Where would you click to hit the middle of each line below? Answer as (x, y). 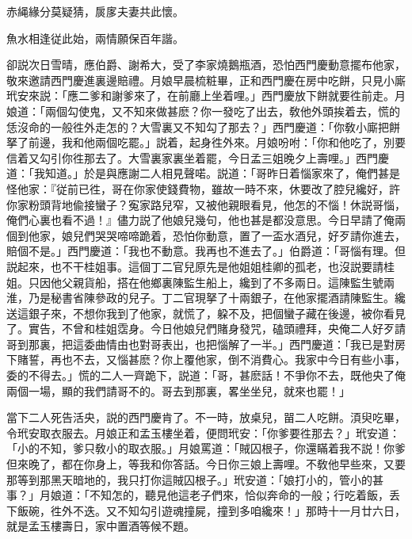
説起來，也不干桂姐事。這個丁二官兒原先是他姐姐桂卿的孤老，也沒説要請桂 (200, 266)
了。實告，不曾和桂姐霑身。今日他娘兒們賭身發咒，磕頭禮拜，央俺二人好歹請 (206, 329)
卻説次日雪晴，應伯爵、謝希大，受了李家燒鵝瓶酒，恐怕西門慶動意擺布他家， (206, 65)
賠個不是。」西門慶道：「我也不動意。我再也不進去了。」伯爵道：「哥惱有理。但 (206, 251)
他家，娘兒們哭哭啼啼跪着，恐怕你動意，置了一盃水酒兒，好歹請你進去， (217, 235)
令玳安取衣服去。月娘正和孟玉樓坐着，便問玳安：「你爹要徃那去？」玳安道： (203, 432)
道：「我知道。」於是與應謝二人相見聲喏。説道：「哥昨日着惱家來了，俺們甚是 (203, 173)
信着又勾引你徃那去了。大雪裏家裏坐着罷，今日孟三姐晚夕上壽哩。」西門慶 (198, 157)
